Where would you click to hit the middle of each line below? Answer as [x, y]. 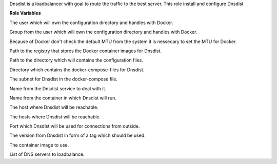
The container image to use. [39, 145]
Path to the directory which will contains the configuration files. [76, 60]
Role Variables [25, 13]
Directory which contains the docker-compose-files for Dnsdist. [77, 70]
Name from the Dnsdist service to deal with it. [58, 88]
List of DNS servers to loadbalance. [47, 154]
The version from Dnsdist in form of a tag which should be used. [77, 135]
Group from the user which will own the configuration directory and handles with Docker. [103, 32]
